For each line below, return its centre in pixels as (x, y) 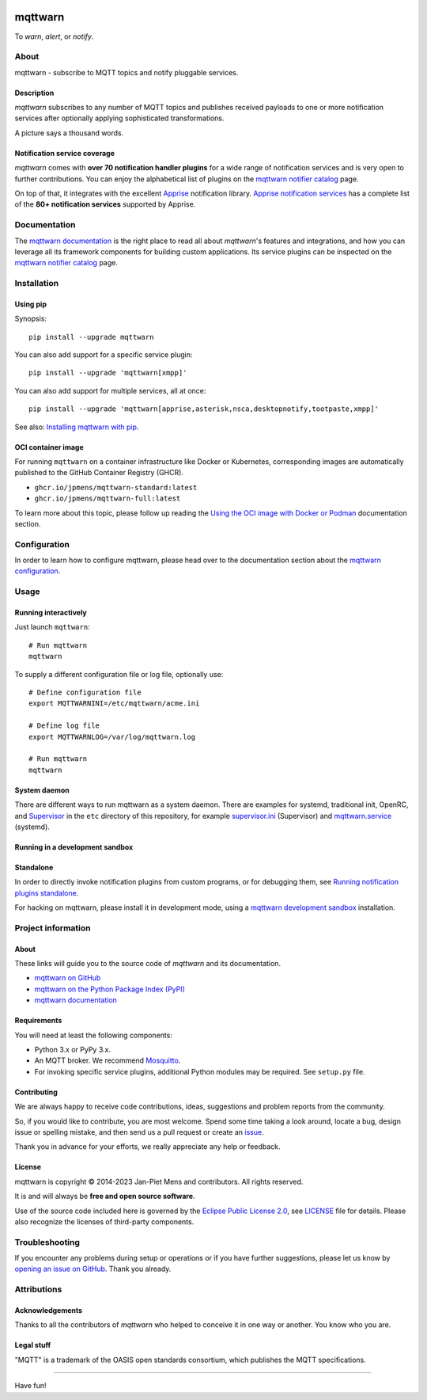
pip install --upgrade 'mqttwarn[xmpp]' (108, 373)
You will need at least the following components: (94, 1035)
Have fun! (30, 1386)
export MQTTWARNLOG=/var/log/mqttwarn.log (112, 737)
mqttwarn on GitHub (68, 978)
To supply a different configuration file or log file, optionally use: (119, 674)
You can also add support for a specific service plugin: (104, 355)
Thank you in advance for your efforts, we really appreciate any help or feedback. (147, 1147)
